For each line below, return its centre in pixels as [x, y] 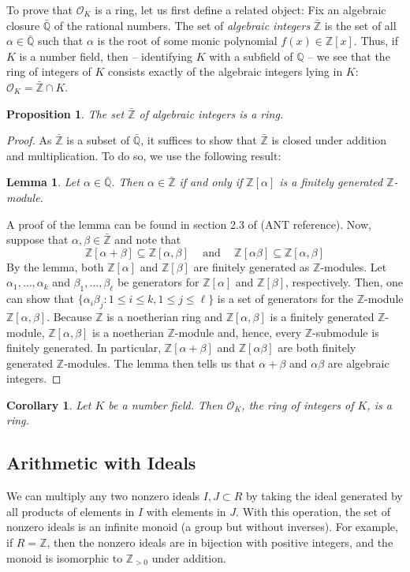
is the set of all [360, 25]
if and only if [211, 182]
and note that [148, 239]
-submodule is [346, 332]
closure [23, 25]
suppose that [37, 239]
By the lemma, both [55, 266]
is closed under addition [329, 140]
